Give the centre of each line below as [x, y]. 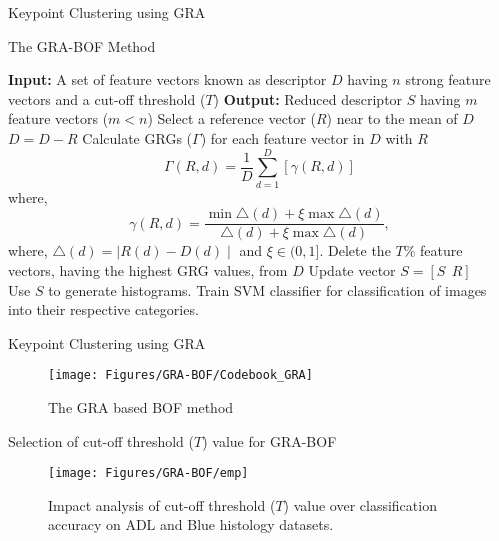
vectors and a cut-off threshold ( [107, 98]
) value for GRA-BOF [269, 440]
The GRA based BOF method [141, 406]
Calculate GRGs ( [137, 137]
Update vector [352, 269]
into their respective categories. [103, 309]
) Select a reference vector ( [231, 118]
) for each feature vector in [282, 137]
